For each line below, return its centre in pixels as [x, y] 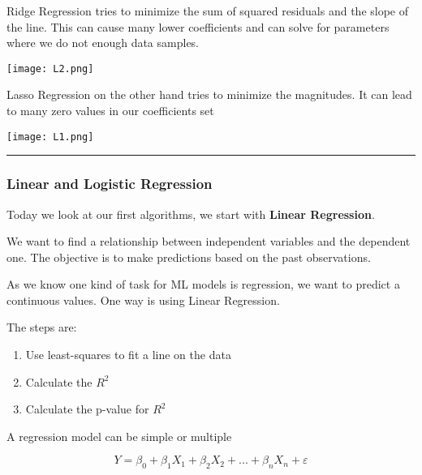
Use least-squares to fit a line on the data [128, 355]
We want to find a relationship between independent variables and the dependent [209, 241]
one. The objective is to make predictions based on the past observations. [189, 257]
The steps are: [42, 327]
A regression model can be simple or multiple [119, 436]
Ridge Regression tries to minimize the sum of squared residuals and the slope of [208, 11]
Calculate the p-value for [87, 409]
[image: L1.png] [50, 137]
